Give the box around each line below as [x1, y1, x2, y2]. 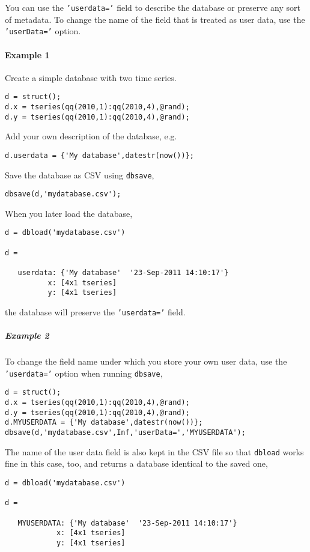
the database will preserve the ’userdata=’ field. [5, 306, 186, 318]
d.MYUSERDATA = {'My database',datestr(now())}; [5, 418, 203, 427]
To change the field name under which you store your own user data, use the [5, 355, 287, 368]
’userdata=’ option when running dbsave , [5, 366, 163, 379]
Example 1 [5, 48, 50, 61]
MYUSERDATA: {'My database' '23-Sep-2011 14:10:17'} [17, 518, 237, 527]
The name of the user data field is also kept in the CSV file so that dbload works [5, 445, 304, 458]
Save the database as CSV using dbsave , [5, 168, 154, 181]
